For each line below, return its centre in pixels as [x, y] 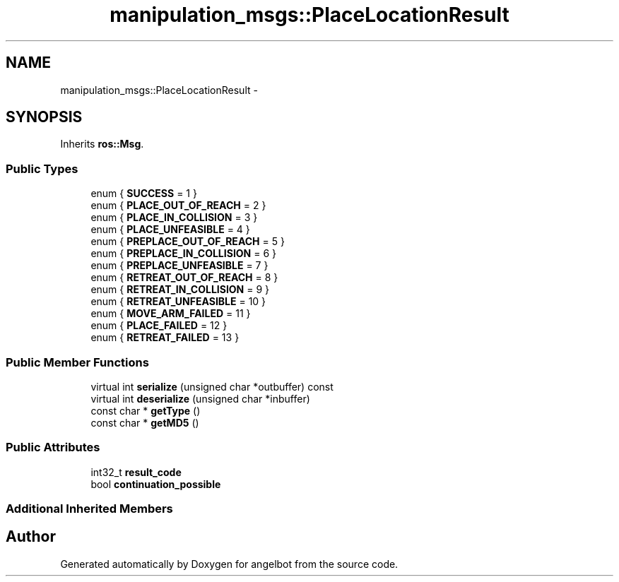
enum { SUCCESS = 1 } [144, 194]
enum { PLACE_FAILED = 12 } [159, 326]
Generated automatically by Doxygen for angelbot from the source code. [229, 564]
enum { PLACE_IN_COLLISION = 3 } [174, 218]
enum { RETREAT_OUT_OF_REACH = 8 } [184, 278]
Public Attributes [53, 447]
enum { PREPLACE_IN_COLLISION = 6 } [183, 254]
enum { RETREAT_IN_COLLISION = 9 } [180, 290]
